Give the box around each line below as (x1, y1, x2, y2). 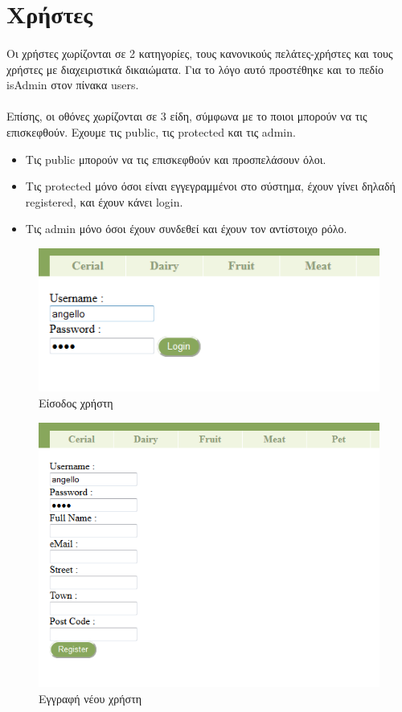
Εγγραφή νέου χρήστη (39, 689, 142, 706)
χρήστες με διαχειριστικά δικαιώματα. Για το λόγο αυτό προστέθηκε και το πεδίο (6, 60, 384, 77)
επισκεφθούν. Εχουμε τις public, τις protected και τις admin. (6, 123, 296, 140)
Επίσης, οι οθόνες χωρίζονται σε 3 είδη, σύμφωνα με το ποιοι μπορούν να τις (6, 108, 367, 125)
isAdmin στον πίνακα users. (6, 76, 139, 93)
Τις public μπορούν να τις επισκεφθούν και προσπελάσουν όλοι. (25, 150, 326, 167)
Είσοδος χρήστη (39, 395, 113, 411)
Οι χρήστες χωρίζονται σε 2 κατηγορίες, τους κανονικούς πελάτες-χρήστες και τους (6, 44, 393, 61)
